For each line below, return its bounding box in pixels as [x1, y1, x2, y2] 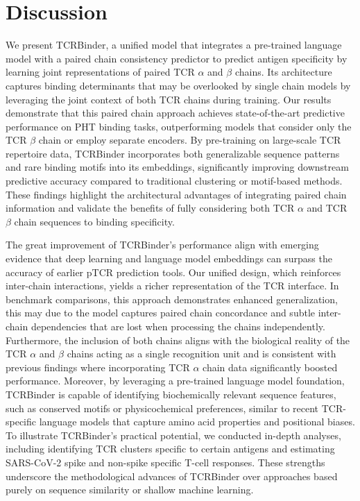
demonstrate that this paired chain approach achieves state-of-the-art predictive [6, 105, 345, 120]
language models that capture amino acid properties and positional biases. [39, 414, 355, 429]
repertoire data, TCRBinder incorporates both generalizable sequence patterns [6, 146, 340, 160]
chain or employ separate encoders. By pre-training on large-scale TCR [38, 133, 341, 147]
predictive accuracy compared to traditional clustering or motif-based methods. [6, 173, 343, 188]
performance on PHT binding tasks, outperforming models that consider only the [6, 119, 352, 133]
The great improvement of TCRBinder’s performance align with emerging [6, 237, 319, 252]
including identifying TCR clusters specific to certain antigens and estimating [6, 441, 335, 456]
